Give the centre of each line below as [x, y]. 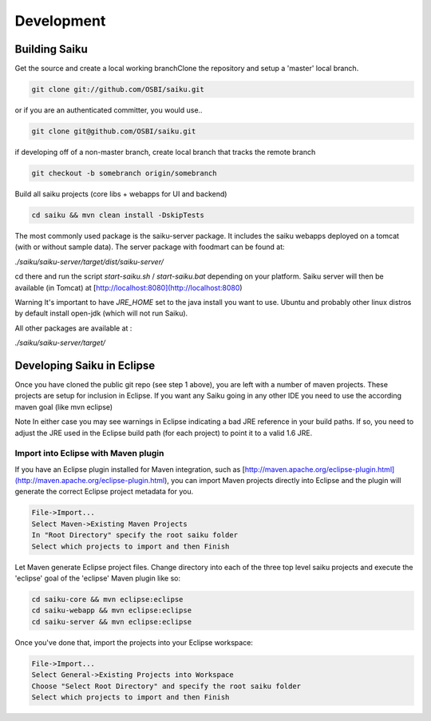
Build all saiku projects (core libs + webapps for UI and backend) [121, 194]
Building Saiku [51, 49]
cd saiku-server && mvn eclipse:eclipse [111, 622]
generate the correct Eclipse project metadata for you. [104, 492]
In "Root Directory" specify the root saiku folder [135, 535]
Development [60, 21]
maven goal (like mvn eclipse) [64, 406]
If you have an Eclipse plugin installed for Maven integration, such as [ [130, 469]
